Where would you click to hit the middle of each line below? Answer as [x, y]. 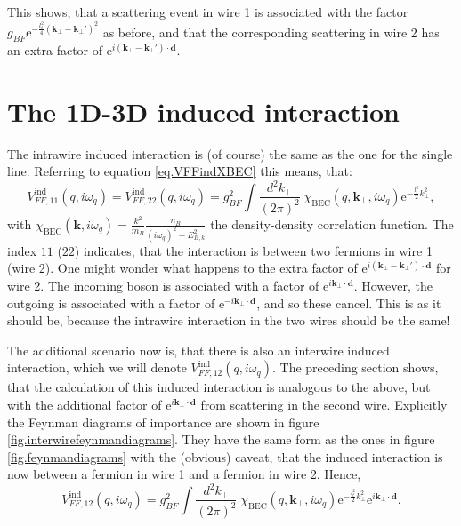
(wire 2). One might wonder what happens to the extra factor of [182, 268]
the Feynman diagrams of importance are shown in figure [163, 422]
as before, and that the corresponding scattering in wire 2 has [271, 32]
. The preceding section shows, [355, 367]
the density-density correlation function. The [332, 223]
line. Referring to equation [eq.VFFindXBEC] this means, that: [180, 171]
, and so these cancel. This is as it [349, 303]
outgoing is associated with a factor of [111, 303]
